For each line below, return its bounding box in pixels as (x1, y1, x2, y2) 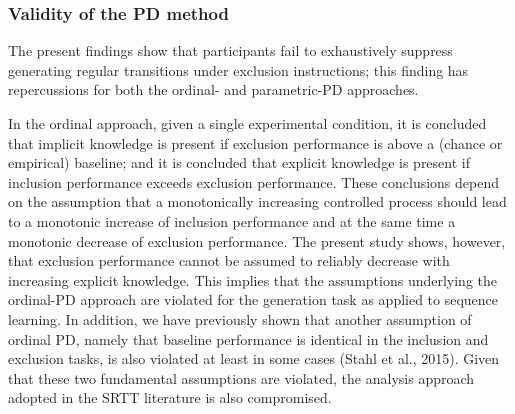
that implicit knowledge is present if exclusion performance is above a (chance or (8, 132, 503, 153)
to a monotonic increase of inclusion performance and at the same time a (8, 210, 456, 231)
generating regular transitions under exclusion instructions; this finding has (8, 59, 469, 80)
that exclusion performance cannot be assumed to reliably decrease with (8, 250, 450, 271)
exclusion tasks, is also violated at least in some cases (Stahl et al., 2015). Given (8, 348, 500, 369)
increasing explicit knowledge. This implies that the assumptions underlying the (8, 269, 498, 290)
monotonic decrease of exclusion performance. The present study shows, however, (8, 230, 506, 251)
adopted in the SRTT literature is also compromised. (8, 387, 332, 408)
